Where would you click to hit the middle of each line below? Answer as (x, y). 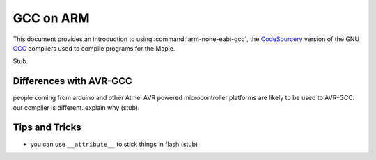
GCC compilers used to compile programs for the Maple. (94, 48)
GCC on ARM (51, 18)
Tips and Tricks (47, 128)
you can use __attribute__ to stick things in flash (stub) (114, 144)
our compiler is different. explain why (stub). (76, 107)
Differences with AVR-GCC (72, 81)
